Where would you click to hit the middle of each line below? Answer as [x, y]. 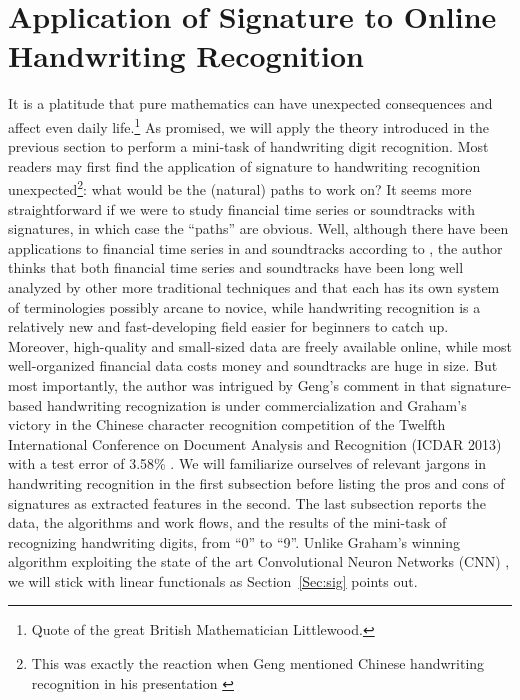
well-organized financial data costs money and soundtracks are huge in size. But [253, 365]
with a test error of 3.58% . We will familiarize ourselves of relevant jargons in [247, 463]
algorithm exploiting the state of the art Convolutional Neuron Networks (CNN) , [259, 561]
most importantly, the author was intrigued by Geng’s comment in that [227, 384]
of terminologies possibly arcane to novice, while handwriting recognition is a [244, 306]
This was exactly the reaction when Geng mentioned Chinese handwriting [258, 663]
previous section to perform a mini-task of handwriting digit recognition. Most [248, 146]
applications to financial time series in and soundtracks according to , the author [255, 247]
